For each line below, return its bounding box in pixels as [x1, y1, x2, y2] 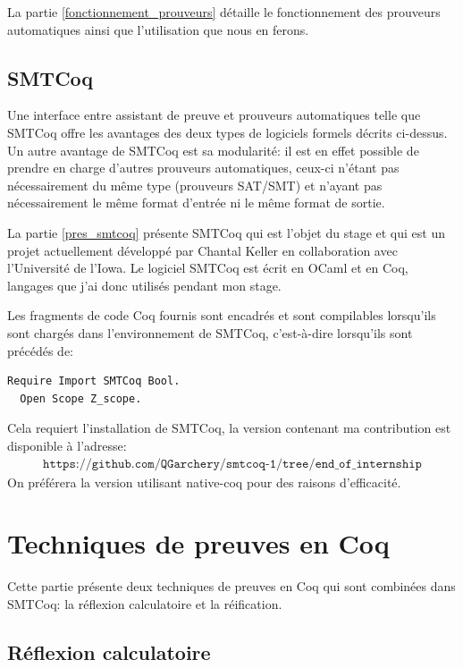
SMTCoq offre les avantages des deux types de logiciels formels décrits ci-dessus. [7, 123, 448, 141]
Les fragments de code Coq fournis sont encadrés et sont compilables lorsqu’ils [7, 306, 436, 325]
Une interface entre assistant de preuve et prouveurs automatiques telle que [7, 106, 421, 124]
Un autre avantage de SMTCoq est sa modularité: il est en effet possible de [7, 140, 419, 159]
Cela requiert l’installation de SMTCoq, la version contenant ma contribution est [7, 419, 451, 437]
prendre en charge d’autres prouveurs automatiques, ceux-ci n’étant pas [7, 158, 400, 177]
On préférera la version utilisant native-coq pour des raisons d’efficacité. [7, 472, 401, 491]
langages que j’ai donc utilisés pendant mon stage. [7, 275, 282, 294]
